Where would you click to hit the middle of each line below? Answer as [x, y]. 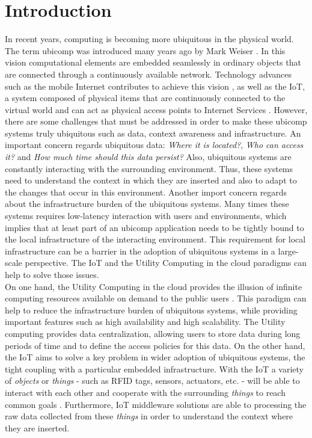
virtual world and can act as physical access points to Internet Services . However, [156, 109]
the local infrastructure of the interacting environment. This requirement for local [155, 239]
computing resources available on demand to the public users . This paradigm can [156, 298]
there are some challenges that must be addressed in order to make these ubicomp [156, 121]
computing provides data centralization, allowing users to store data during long [153, 333]
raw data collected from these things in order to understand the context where [149, 416]
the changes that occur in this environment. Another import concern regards [146, 192]
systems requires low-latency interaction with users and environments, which [146, 216]
